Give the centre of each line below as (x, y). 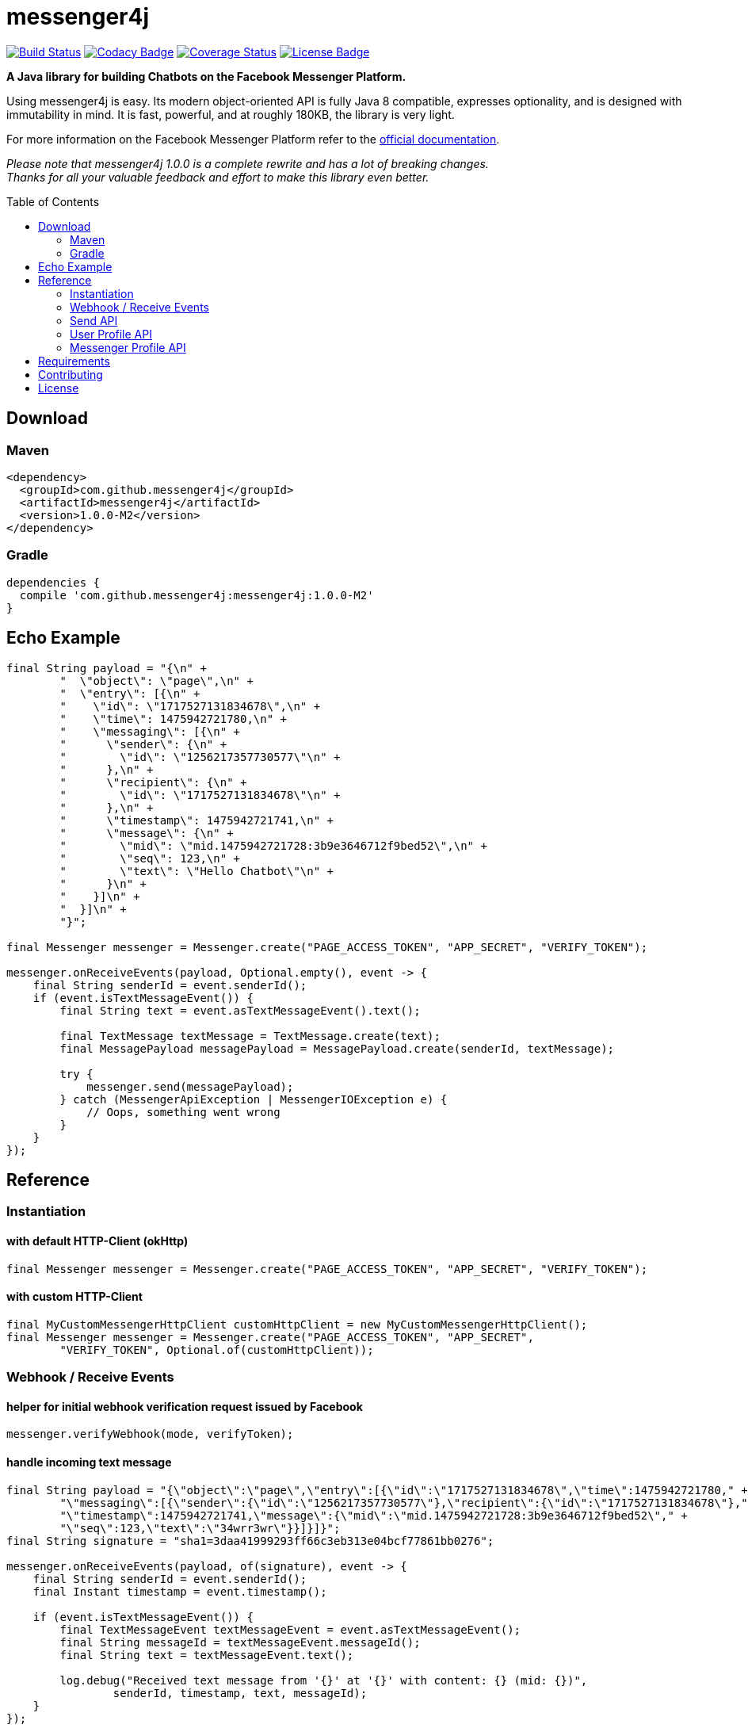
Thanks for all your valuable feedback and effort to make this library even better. (218, 177)
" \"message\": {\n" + (147, 833)
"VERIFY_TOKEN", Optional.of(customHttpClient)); (217, 1350)
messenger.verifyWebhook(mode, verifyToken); (150, 1434)
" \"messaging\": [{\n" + (150, 731)
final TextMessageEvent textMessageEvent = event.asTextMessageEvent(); (290, 1629)
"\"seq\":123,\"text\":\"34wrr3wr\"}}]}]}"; (200, 1528)
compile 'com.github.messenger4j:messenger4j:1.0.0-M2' (197, 595)
